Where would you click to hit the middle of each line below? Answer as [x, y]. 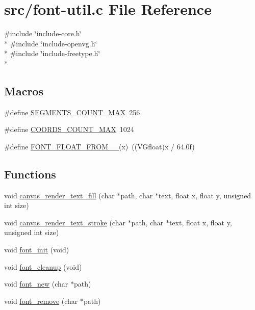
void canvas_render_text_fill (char [59, 195]
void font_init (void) [37, 250]
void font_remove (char [41, 301]
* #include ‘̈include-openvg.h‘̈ [51, 43]
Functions [30, 174]
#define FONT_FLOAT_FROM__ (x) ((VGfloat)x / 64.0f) [99, 146]
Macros [24, 91]
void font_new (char [36, 284]
